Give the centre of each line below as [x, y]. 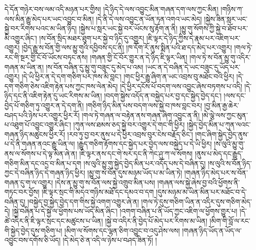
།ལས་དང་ [235, 96]
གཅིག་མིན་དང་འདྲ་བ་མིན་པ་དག [43, 163]
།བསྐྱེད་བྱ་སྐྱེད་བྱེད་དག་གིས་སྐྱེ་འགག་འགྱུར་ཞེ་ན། [83, 201]
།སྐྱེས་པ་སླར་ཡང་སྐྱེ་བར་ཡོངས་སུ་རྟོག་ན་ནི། [128, 28]
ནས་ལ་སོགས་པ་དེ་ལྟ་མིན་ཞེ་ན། [41, 153]
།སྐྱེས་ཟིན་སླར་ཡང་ [226, 18]
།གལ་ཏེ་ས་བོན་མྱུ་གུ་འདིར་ [220, 57]
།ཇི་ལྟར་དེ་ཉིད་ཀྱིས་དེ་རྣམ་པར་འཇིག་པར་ [193, 38]
